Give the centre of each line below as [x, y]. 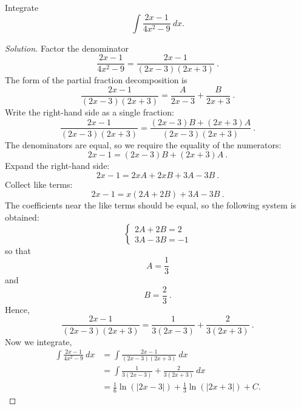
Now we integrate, [39, 341]
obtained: [22, 217]
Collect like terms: [39, 184]
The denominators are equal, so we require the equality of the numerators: [143, 144]
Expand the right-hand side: [57, 166]
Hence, [17, 309]
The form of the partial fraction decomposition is [96, 80]
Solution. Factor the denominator [67, 48]
